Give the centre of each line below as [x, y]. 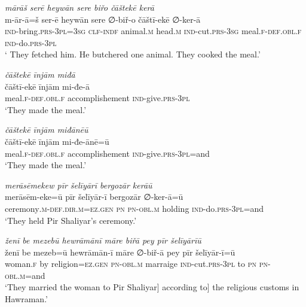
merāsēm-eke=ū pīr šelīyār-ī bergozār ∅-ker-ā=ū [94, 197]
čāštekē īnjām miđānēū [47, 130]
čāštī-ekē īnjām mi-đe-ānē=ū [57, 141]
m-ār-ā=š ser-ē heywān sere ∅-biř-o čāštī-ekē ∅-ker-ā [103, 19]
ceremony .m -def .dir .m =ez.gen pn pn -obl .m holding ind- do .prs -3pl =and [134, 208]
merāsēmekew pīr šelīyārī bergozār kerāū [79, 185]
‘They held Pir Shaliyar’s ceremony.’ [71, 220]
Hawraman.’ [26, 299]
